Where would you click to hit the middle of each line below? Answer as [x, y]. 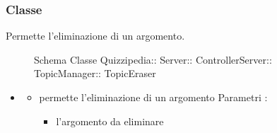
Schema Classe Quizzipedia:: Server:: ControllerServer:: [153, 59]
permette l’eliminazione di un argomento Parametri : [153, 97]
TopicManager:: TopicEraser [95, 73]
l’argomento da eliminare [110, 121]
